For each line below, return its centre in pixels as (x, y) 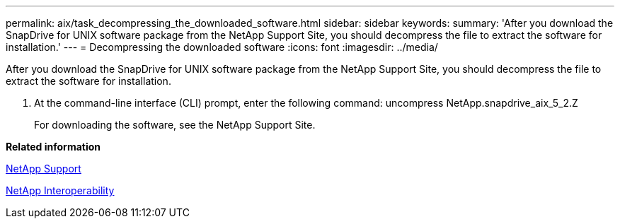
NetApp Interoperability (60, 190)
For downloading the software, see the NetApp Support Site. (175, 125)
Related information (53, 147)
